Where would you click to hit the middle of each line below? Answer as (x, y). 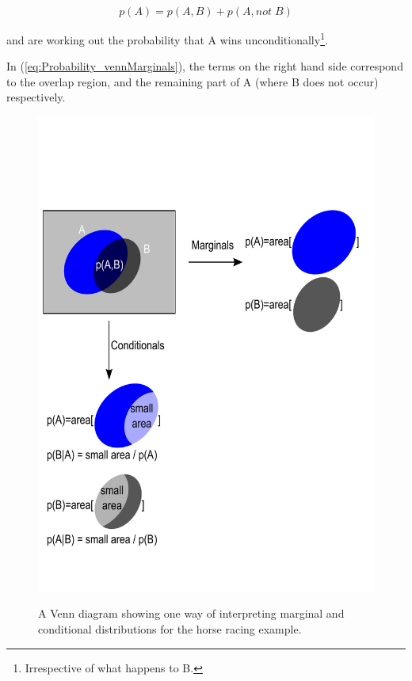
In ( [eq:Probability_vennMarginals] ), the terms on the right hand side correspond (205, 66)
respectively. (36, 97)
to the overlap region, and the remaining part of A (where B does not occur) (193, 81)
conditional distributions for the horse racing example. (170, 628)
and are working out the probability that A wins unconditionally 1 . (167, 38)
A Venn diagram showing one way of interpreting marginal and (191, 613)
